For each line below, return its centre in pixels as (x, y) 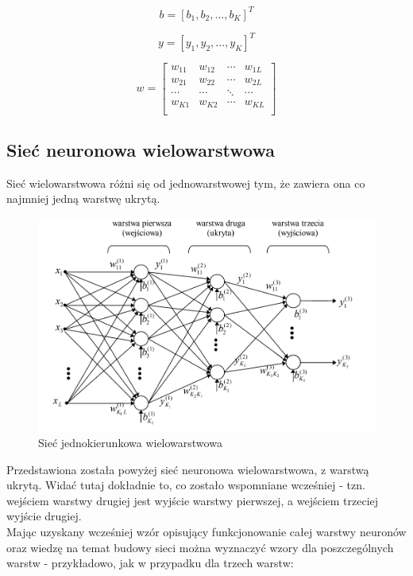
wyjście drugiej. (44, 516)
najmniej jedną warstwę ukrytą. (83, 198)
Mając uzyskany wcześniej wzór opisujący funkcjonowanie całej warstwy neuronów (206, 532)
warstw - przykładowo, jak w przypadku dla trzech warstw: (150, 563)
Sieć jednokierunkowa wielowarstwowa (130, 443)
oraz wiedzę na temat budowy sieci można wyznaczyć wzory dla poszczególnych (200, 547)
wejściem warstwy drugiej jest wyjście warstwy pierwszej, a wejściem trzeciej (193, 500)
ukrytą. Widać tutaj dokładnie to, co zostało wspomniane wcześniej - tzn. (186, 485)
